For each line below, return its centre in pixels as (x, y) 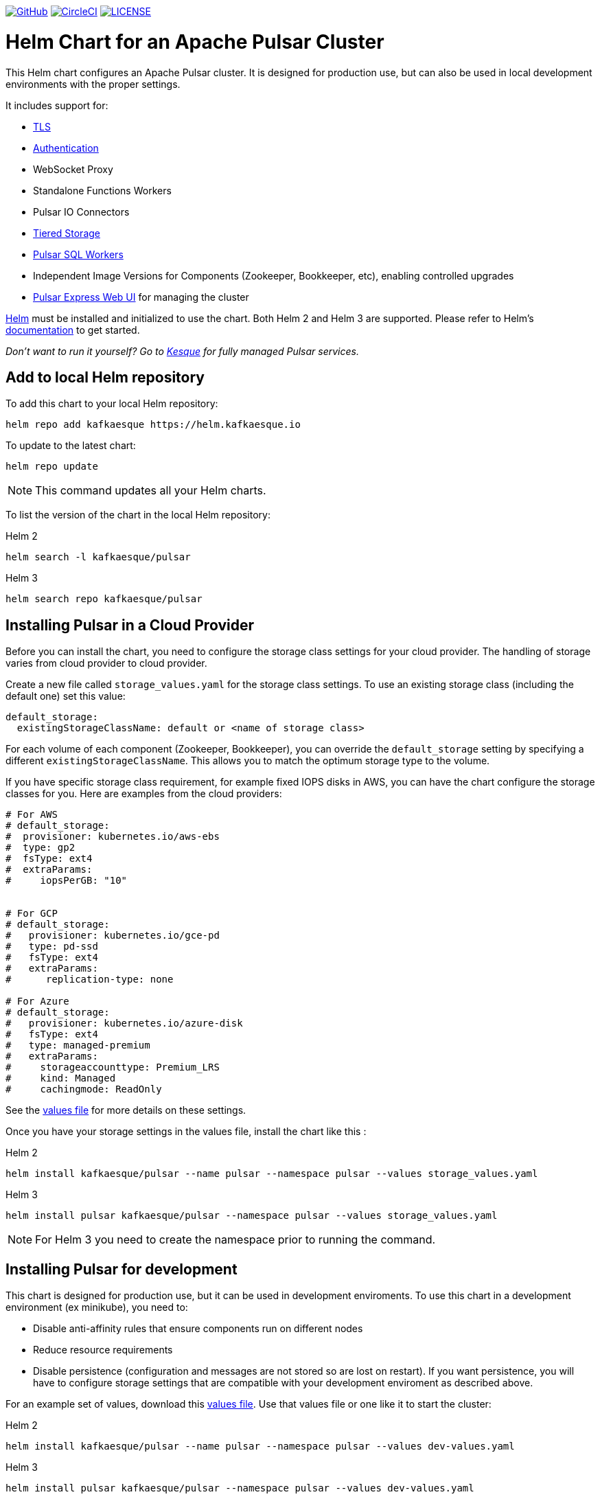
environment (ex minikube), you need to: (97, 1307)
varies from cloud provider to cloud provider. (106, 663)
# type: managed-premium (78, 1045)
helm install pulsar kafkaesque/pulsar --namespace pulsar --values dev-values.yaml (240, 1488)
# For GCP (32, 914)
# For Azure (37, 1002)
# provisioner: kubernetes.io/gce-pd (113, 936)
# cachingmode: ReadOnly (84, 1089)
